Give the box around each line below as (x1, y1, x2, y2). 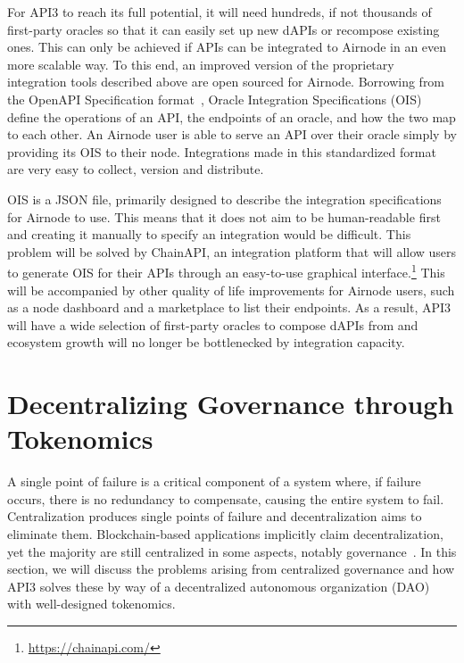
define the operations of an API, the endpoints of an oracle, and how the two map (7, 107, 456, 126)
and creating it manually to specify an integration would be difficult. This (7, 225, 411, 244)
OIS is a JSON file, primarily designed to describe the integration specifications (7, 189, 442, 208)
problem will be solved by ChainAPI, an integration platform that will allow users (7, 242, 457, 261)
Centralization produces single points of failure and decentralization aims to (7, 507, 422, 526)
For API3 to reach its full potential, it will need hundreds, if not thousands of (7, 3, 432, 21)
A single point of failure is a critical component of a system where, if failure (7, 472, 421, 491)
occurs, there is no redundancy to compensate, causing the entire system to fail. (7, 489, 444, 508)
